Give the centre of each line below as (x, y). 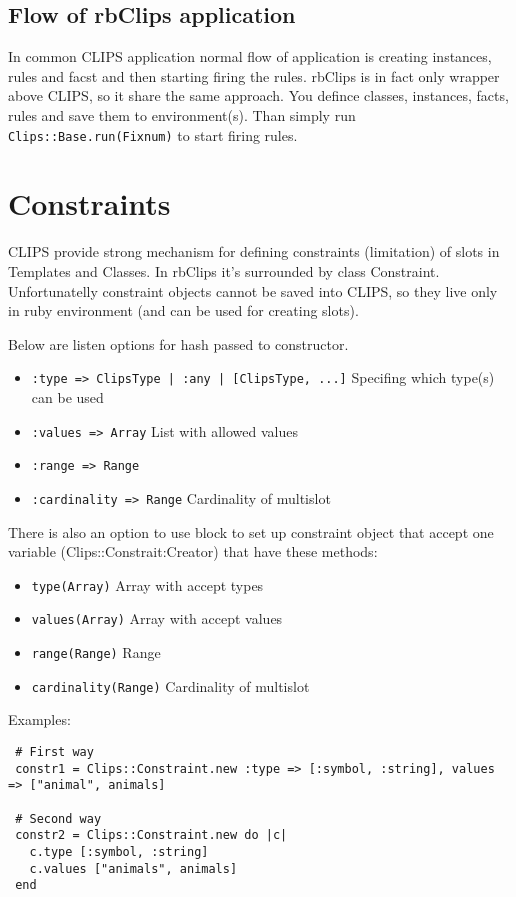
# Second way (58, 818)
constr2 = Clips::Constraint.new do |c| (151, 835)
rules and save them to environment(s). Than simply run (182, 114)
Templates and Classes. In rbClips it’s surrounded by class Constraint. (224, 270)
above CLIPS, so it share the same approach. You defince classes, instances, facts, (258, 95)
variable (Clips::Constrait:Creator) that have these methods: (193, 551)
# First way (54, 751)
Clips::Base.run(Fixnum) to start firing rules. (153, 134)
